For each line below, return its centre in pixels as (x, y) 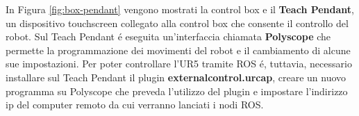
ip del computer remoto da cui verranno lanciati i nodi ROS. (135, 105)
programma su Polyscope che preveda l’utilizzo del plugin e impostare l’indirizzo (177, 91)
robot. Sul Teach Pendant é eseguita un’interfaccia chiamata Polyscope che (168, 36)
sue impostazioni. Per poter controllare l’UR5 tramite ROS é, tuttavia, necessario (179, 64)
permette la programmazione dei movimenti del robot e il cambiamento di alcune (178, 50)
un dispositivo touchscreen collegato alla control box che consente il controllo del (177, 23)
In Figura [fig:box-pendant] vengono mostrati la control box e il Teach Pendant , (180, 9)
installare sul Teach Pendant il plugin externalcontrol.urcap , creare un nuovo (176, 77)
